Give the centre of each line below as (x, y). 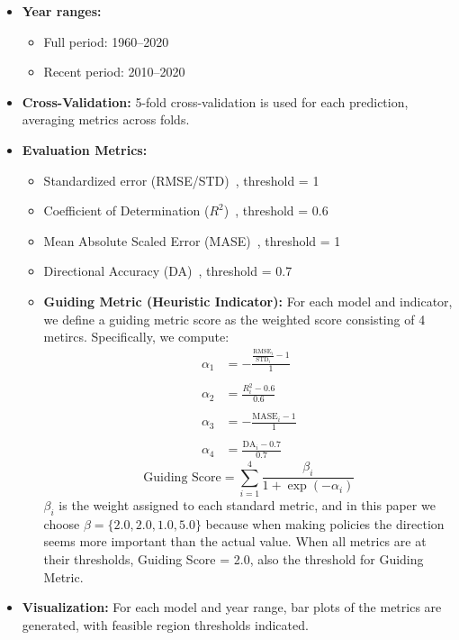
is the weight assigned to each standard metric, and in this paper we (247, 505)
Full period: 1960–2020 (106, 41)
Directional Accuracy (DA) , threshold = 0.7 (168, 271)
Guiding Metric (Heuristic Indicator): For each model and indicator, (248, 301)
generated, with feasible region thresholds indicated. (165, 624)
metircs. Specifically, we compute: (136, 337)
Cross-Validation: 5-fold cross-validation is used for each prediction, (215, 101)
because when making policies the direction (325, 523)
